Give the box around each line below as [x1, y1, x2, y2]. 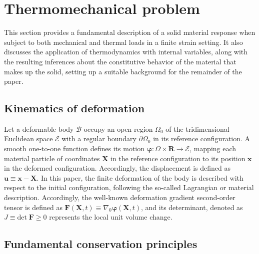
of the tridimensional [165, 123, 229, 134]
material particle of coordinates [4, 153, 100, 163]
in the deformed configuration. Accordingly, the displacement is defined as [4, 163, 231, 173]
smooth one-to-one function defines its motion [4, 143, 145, 154]
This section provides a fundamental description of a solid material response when [4, 27, 255, 37]
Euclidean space [4, 133, 53, 144]
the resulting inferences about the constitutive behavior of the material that [4, 56, 236, 66]
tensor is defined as [4, 202, 62, 212]
